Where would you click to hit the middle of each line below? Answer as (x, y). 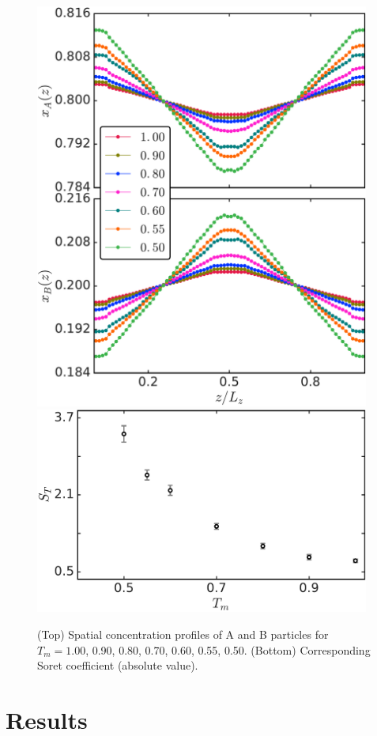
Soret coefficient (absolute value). (118, 665)
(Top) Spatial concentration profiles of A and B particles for (183, 634)
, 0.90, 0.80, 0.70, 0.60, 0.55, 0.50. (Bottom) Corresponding (228, 649)
